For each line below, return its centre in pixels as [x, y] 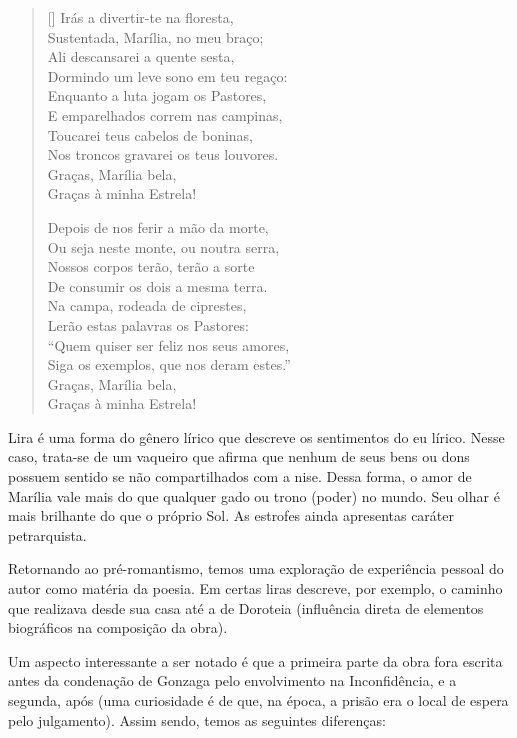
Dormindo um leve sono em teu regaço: [167, 75]
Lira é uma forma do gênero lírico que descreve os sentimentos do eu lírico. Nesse [256, 436]
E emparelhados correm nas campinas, [165, 114]
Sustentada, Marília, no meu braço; [155, 36]
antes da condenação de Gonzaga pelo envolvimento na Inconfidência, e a [232, 680]
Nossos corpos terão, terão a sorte [151, 266]
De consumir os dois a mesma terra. [157, 285]
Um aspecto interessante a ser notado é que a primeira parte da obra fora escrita [255, 660]
